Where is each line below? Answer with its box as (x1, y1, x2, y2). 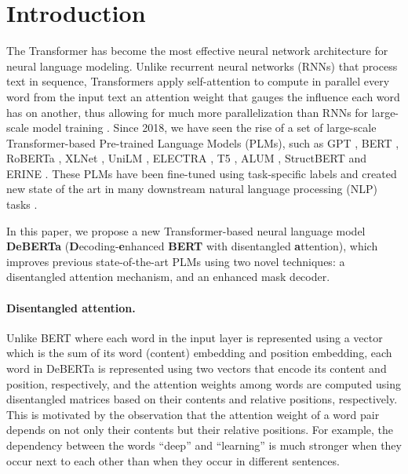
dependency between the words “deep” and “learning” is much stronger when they (6, 436, 402, 453)
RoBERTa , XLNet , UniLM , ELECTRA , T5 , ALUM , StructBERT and (6, 150, 366, 166)
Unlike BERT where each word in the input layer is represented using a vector (6, 329, 383, 345)
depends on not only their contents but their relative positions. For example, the (6, 421, 394, 438)
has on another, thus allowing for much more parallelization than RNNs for (6, 104, 369, 120)
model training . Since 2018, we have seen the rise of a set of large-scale (32, 119, 377, 136)
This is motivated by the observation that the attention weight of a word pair (6, 406, 380, 422)
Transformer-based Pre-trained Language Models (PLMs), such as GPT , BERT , (6, 134, 399, 151)
